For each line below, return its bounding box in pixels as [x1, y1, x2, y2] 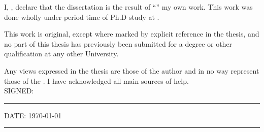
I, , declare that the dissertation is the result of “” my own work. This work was [4, 2, 253, 12]
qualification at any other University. [4, 48, 119, 59]
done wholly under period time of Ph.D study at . [4, 11, 159, 22]
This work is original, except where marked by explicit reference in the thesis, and [4, 28, 259, 39]
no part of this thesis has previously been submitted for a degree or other [4, 38, 233, 49]
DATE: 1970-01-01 [4, 110, 62, 120]
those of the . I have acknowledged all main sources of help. [4, 75, 189, 86]
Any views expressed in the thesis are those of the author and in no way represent [4, 65, 259, 76]
